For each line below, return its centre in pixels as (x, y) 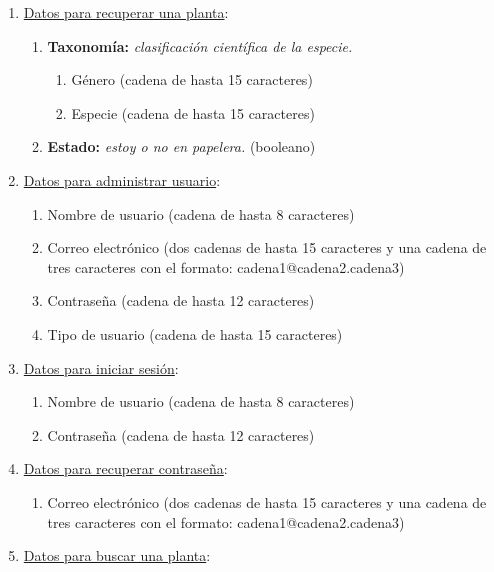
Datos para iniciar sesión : (101, 367)
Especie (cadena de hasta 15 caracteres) (193, 112)
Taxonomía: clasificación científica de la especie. (200, 45)
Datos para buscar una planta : (117, 555)
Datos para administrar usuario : (122, 179)
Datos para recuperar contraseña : (125, 468)
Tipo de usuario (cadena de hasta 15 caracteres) (195, 333)
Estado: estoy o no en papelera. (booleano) (181, 146)
